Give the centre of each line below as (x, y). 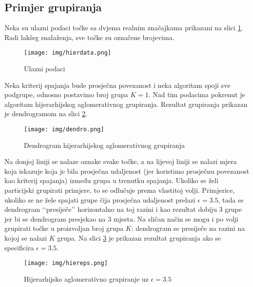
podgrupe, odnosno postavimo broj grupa (66, 94)
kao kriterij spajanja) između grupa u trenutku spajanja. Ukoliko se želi (112, 180)
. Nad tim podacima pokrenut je (197, 94)
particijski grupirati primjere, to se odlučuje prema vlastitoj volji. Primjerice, (120, 190)
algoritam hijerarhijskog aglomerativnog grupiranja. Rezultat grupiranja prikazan (126, 104)
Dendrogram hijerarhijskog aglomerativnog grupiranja (105, 145)
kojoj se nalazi (26, 238)
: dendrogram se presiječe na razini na (188, 228)
